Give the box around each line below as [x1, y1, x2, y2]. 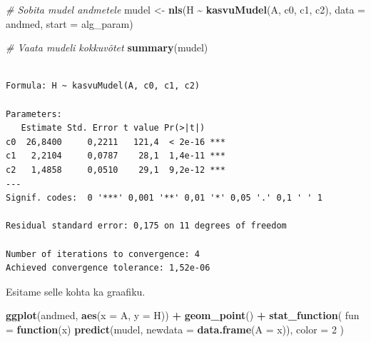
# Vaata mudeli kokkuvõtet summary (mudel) [6, 40, 208, 55]
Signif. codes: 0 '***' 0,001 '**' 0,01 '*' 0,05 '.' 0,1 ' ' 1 [6, 193, 322, 203]
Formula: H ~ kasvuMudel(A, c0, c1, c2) [6, 81, 200, 91]
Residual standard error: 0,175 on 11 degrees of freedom [6, 221, 287, 231]
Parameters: [6, 109, 62, 119]
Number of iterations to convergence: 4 [6, 248, 200, 259]
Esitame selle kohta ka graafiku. [6, 283, 146, 298]
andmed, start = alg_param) [6, 16, 133, 31]
